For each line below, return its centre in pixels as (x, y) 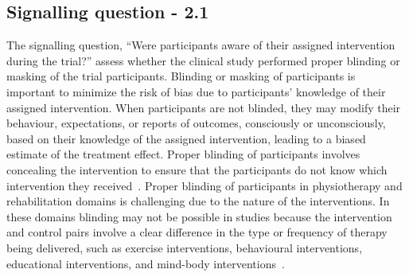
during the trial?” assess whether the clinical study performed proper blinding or (203, 60)
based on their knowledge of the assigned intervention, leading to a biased (186, 138)
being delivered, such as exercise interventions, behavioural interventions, (185, 247)
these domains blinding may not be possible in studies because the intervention (199, 216)
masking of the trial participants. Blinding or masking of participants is (181, 76)
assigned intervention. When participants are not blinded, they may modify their (204, 107)
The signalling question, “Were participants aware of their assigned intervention (201, 45)
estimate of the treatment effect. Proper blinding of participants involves (183, 154)
